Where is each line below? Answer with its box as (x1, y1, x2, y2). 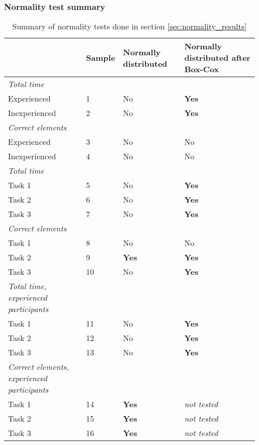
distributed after (184, 52, 251, 64)
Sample (86, 52, 116, 64)
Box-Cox (184, 63, 219, 75)
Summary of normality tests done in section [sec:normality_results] (12, 20, 247, 32)
